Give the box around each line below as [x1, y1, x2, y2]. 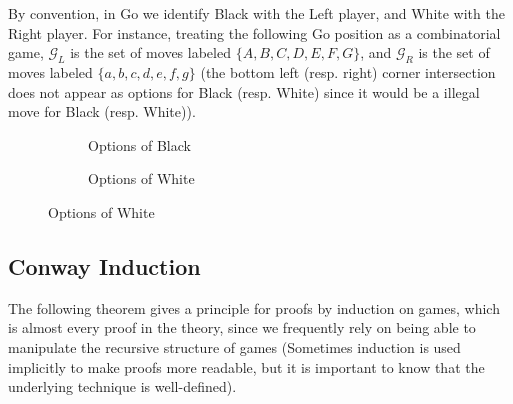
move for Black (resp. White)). [8, 101, 196, 122]
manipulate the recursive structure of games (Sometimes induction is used [8, 336, 461, 357]
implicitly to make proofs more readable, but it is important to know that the [8, 356, 485, 377]
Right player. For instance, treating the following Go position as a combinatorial [8, 22, 501, 43]
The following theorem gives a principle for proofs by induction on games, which [8, 297, 500, 318]
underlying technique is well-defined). [8, 376, 237, 397]
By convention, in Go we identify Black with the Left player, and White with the [8, 3, 505, 23]
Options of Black [88, 134, 191, 155]
